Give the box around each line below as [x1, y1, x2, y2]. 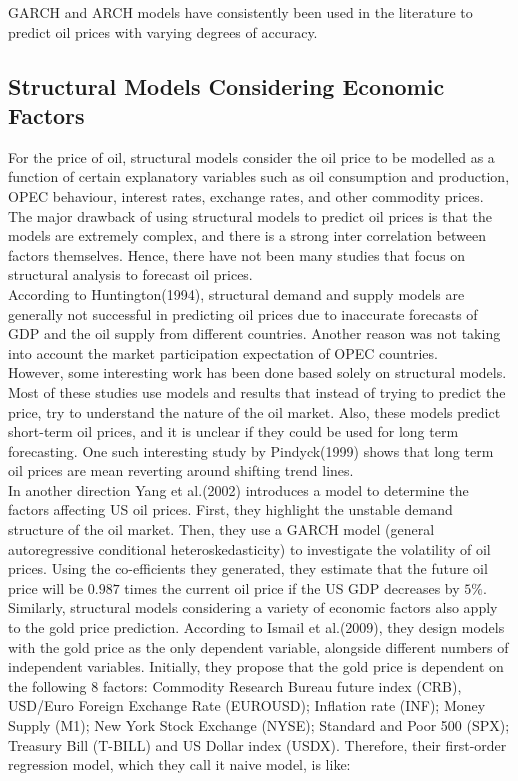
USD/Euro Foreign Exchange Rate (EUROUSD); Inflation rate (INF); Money [8, 695, 486, 716]
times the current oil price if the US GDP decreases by [124, 577, 460, 598]
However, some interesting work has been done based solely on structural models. [8, 362, 507, 383]
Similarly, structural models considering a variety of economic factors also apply [8, 597, 498, 618]
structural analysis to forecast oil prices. [8, 264, 253, 285]
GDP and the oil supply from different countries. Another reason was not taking [8, 323, 501, 344]
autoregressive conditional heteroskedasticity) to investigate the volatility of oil [8, 538, 491, 559]
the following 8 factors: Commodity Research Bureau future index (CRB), [8, 675, 462, 696]
